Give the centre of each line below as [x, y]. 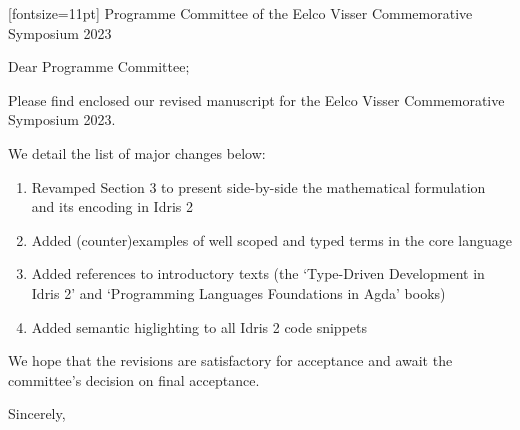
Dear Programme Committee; [99, 66]
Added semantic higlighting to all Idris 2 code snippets [199, 326]
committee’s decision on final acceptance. [134, 379]
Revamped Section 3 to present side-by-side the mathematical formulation [258, 186]
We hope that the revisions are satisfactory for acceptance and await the [230, 360]
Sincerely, [37, 413]
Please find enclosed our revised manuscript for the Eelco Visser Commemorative [256, 99]
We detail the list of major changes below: [137, 152]
